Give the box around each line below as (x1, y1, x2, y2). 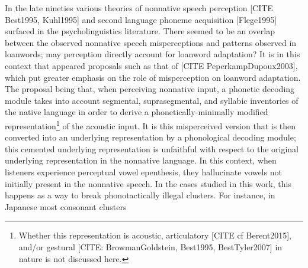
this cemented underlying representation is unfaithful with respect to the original (5, 142, 299, 155)
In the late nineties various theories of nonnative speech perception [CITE (5, 2, 273, 14)
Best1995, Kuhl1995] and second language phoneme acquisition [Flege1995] (5, 13, 277, 25)
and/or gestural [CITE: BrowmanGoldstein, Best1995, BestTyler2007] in (18, 240, 283, 253)
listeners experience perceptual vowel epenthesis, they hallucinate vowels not (5, 165, 282, 178)
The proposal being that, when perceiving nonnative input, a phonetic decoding (5, 83, 295, 95)
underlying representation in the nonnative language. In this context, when (5, 154, 277, 166)
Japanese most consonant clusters (5, 200, 127, 213)
